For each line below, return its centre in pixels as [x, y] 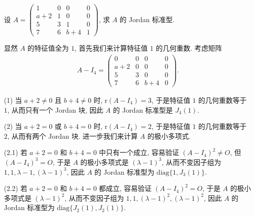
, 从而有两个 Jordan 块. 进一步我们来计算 [73, 136]
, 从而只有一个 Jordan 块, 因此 [55, 109]
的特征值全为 [48, 48]
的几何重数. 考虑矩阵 [189, 48]
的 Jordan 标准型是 [143, 109]
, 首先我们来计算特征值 [111, 48]
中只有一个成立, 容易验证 [139, 152]
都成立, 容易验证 [125, 188]
